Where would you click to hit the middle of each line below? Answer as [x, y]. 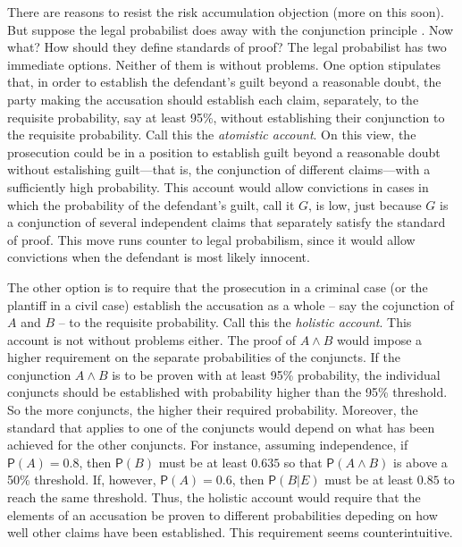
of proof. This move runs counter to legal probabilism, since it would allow [211, 239]
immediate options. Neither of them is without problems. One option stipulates [224, 64]
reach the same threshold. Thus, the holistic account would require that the [214, 497]
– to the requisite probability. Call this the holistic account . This [235, 322]
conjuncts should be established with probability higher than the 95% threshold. [227, 392]
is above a [420, 462]
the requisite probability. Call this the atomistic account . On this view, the [212, 135]
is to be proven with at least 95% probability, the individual [276, 374]
